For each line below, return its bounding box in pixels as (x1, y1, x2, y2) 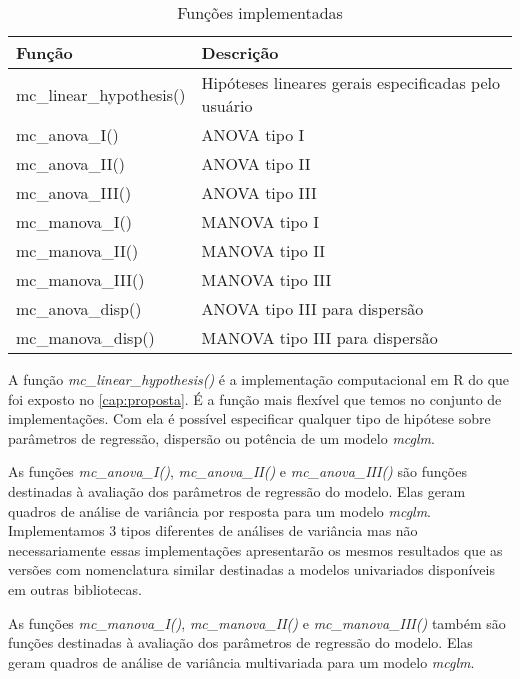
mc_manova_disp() (16, 326, 155, 349)
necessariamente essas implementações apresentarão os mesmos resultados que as (8, 539, 503, 560)
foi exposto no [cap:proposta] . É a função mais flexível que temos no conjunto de (8, 388, 502, 409)
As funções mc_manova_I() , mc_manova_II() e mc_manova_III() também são (8, 612, 506, 633)
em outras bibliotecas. (8, 578, 142, 599)
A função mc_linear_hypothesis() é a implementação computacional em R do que (8, 369, 510, 389)
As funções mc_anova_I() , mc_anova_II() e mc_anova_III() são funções (8, 461, 467, 482)
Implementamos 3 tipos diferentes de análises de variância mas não (8, 520, 418, 541)
